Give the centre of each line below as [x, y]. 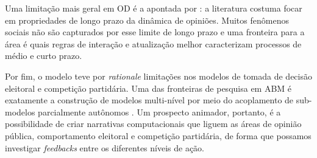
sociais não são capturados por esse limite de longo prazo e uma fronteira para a [155, 32]
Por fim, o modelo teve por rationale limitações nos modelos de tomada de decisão [158, 76]
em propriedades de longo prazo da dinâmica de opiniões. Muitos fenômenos [147, 20]
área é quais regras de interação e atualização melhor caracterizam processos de [153, 43]
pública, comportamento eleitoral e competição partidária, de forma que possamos [158, 135]
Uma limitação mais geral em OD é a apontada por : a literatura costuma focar [154, 8]
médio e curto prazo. [44, 56]
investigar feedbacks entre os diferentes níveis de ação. [105, 147]
